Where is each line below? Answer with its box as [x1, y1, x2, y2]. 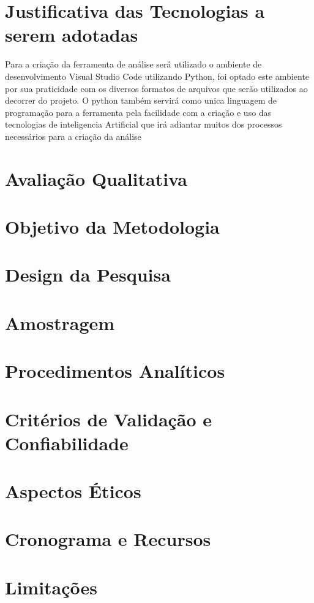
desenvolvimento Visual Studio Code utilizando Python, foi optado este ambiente [5, 69, 310, 82]
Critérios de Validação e [5, 406, 212, 431]
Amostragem [5, 310, 115, 335]
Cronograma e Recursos [5, 526, 211, 551]
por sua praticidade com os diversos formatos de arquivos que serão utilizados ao [5, 82, 308, 94]
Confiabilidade [5, 430, 129, 455]
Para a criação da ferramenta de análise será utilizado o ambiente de [5, 58, 262, 71]
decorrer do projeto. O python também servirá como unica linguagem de [5, 94, 277, 107]
